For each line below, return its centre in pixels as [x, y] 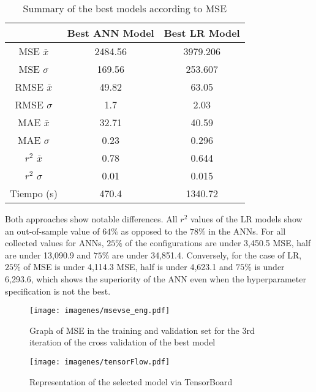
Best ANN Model [111, 33]
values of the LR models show [246, 219]
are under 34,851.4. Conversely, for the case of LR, [207, 254]
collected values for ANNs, [55, 243]
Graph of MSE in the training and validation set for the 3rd [142, 330]
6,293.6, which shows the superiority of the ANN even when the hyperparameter [156, 278]
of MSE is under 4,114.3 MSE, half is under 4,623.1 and [128, 267]
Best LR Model [202, 33]
